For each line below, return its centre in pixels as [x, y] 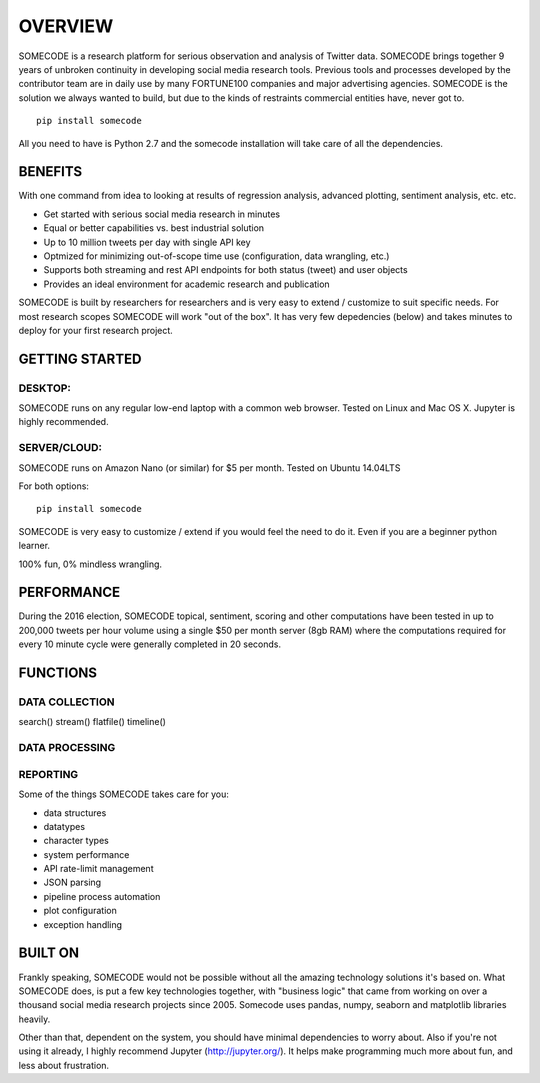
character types [76, 841]
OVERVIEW [66, 26]
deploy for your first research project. [96, 330]
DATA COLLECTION [66, 702]
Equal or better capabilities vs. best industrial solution [154, 228]
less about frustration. [64, 1065]
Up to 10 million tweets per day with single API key [147, 242]
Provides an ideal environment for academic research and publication [186, 284]
